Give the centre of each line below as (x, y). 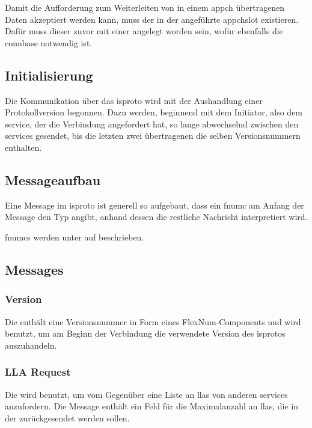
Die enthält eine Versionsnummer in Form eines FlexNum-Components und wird (153, 321)
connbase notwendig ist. (49, 42)
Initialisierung (49, 75)
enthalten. (23, 147)
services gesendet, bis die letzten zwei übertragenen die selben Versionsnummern (153, 136)
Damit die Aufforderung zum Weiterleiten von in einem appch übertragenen (145, 7)
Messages (34, 269)
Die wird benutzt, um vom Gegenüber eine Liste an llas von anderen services (146, 394)
